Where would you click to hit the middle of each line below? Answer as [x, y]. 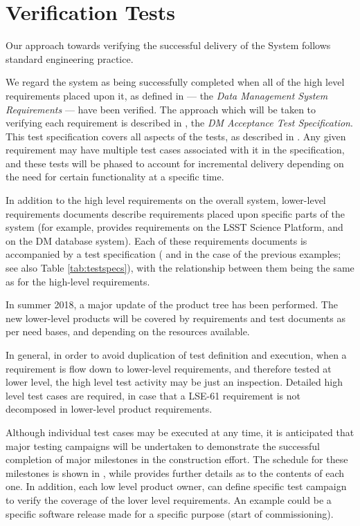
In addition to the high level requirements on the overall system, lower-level [166, 200]
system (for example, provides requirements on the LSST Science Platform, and [174, 227]
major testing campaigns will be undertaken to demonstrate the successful [163, 445]
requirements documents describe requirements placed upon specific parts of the [175, 213]
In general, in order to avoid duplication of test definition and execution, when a [176, 355]
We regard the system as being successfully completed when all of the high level [175, 82]
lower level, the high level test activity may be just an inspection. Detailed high [174, 382]
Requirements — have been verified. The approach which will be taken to [161, 109]
